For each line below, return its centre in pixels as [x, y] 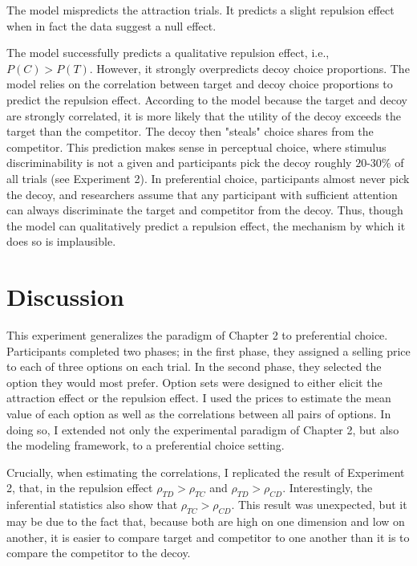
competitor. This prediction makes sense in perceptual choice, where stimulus [196, 147]
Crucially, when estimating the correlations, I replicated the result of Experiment [206, 472]
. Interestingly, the [328, 488]
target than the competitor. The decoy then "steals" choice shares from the [190, 131]
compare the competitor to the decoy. [99, 553]
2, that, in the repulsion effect [80, 488]
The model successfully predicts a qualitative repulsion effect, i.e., [168, 53]
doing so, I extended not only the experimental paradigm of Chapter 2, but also [203, 429]
